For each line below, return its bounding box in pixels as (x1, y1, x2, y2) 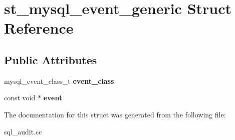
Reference (4, 18, 74, 38)
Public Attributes (4, 52, 97, 67)
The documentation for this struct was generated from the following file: (4, 109, 226, 119)
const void (4, 92, 36, 103)
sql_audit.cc (4, 126, 42, 136)
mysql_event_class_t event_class (4, 75, 114, 86)
